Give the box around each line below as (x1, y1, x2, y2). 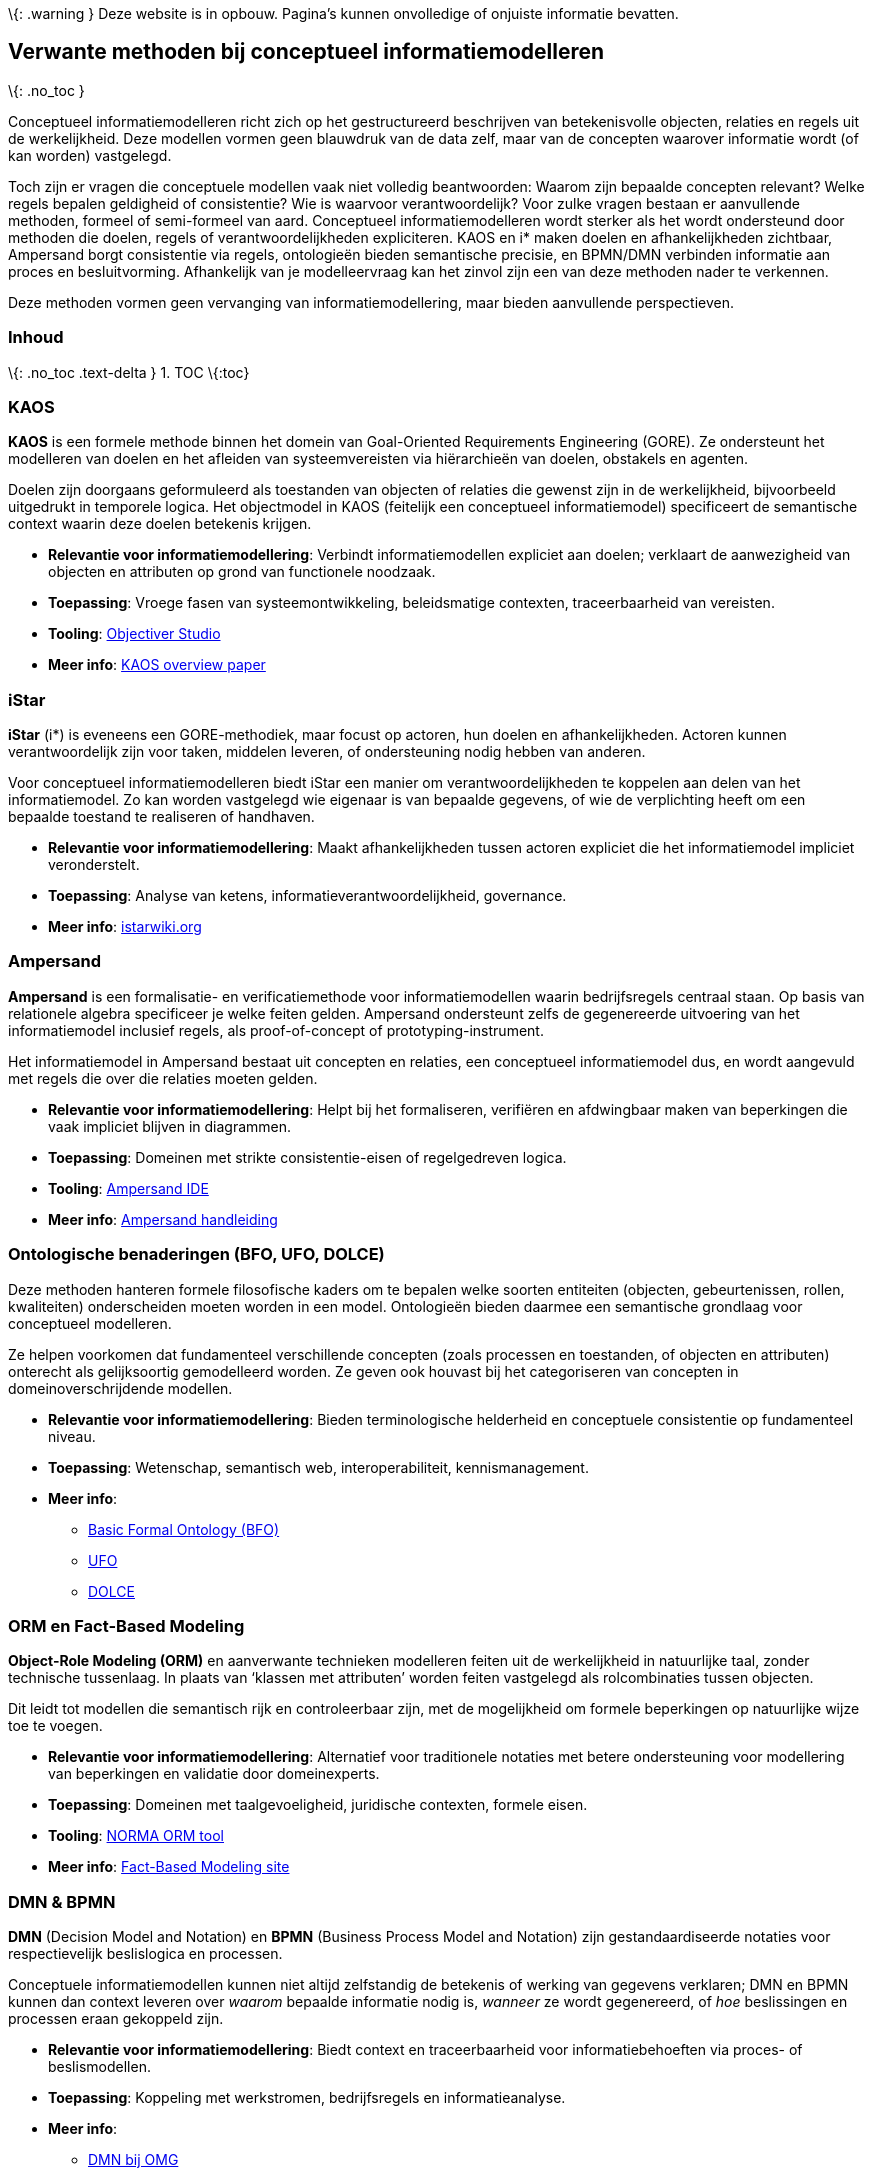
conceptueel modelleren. (8, 1314, 172, 1332)
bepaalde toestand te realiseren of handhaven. (8, 808, 315, 826)
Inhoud (8, 327, 64, 348)
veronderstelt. (48, 856, 140, 874)
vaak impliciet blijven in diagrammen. (48, 1117, 292, 1135)
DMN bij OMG (88, 2151, 179, 2169)
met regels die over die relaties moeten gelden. (8, 1069, 318, 1087)
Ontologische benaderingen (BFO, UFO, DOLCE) (8, 1244, 385, 1265)
